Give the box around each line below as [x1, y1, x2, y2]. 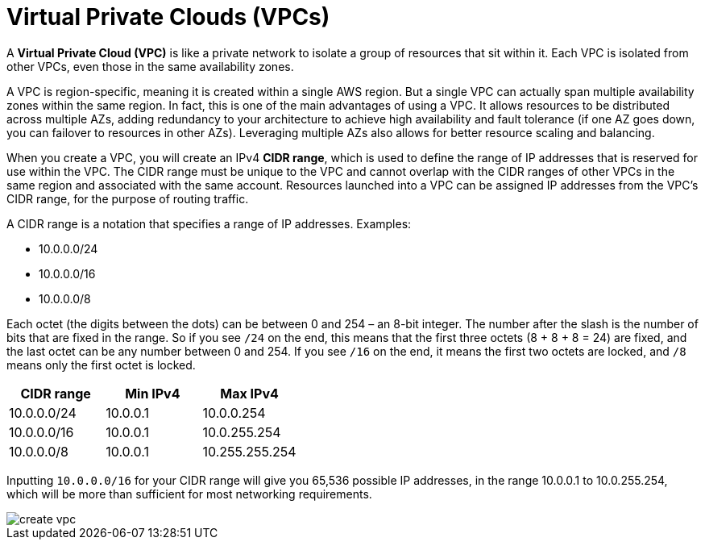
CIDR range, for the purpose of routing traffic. [6, 191, 249, 206]
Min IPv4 [125, 385, 180, 402]
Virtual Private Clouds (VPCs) [6, 3, 330, 31]
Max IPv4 [220, 385, 279, 402]
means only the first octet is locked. [6, 357, 196, 372]
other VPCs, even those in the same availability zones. [6, 59, 294, 73]
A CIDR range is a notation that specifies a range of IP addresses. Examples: [6, 216, 412, 231]
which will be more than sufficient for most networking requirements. [6, 486, 372, 501]
